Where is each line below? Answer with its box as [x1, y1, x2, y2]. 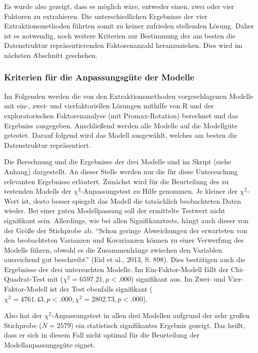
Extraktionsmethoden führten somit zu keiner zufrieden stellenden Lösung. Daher [4, 20, 254, 31]
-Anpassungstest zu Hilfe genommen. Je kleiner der [80, 186, 238, 196]
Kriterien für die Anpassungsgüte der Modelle [4, 71, 194, 83]
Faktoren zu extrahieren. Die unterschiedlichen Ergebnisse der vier [4, 10, 207, 21]
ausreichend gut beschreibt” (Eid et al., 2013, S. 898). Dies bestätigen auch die [4, 254, 245, 265]
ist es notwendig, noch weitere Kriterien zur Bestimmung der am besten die [4, 30, 235, 40]
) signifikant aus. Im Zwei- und [130, 274, 225, 284]
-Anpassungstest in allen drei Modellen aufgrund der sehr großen [51, 310, 250, 321]
